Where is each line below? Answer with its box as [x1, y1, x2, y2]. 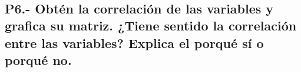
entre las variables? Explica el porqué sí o [5, 33, 264, 52]
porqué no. [5, 51, 72, 69]
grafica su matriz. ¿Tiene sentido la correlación [5, 16, 297, 35]
